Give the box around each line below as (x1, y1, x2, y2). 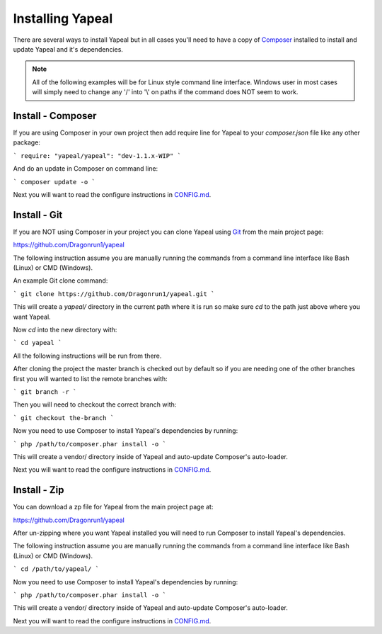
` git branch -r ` (13, 387, 77, 396)
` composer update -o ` (13, 178, 95, 186)
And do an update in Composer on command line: (13, 164, 158, 173)
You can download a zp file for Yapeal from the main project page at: (13, 503, 214, 511)
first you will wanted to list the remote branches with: (13, 374, 168, 383)
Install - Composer (13, 110, 97, 122)
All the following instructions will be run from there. (13, 351, 162, 360)
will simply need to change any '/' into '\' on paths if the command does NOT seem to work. (32, 88, 299, 96)
